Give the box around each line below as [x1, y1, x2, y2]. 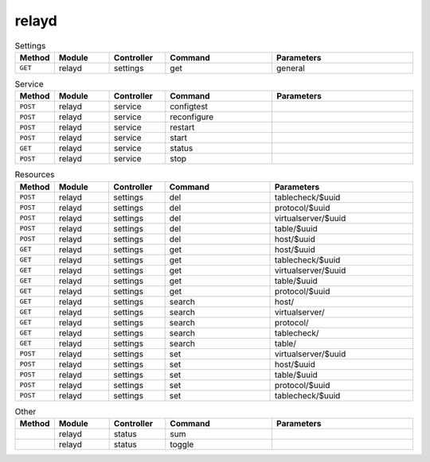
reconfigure [170, 111, 214, 122]
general [276, 62, 306, 73]
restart [170, 122, 195, 133]
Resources [14, 169, 55, 181]
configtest [170, 101, 209, 112]
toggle [170, 439, 194, 450]
